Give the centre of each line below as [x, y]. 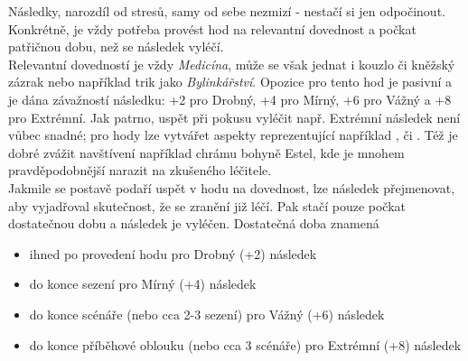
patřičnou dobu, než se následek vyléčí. [116, 46]
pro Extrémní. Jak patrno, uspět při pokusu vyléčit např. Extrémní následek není [234, 117]
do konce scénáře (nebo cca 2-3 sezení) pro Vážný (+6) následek [207, 314]
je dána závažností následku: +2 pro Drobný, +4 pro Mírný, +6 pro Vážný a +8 [230, 99]
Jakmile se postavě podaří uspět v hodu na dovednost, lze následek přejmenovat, [232, 187]
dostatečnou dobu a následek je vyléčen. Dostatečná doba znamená [194, 223]
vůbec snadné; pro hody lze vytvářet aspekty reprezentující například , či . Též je [233, 135]
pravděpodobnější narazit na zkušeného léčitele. [140, 170]
